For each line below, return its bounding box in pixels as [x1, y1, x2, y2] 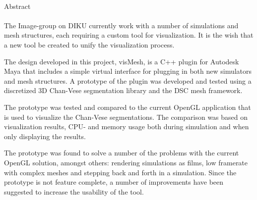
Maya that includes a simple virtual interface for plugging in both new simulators [4, 66, 252, 76]
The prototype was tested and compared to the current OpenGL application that [4, 101, 251, 112]
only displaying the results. [4, 131, 86, 141]
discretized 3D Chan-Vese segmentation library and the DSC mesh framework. [4, 85, 243, 96]
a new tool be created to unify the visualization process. [4, 39, 175, 50]
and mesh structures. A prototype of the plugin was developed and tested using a [4, 75, 252, 86]
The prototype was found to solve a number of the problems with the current [4, 148, 239, 158]
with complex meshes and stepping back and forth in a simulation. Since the [4, 167, 237, 177]
